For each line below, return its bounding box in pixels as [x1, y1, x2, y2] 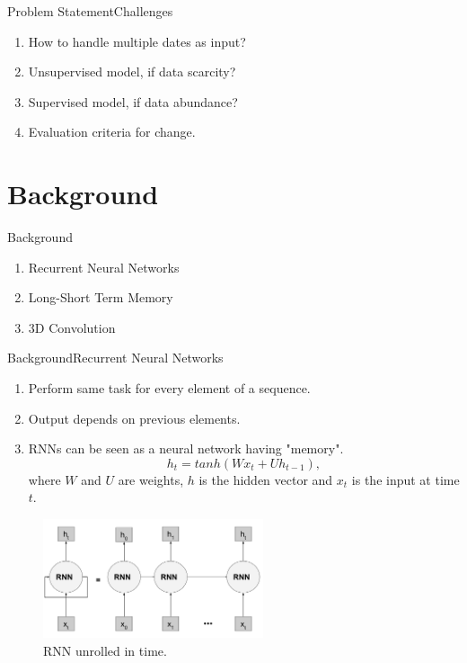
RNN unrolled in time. [43, 641, 167, 659]
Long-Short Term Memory [28, 288, 173, 307]
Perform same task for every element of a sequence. [28, 379, 311, 398]
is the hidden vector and [198, 470, 333, 488]
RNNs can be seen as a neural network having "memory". [28, 439, 344, 458]
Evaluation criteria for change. [28, 122, 196, 141]
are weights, [118, 470, 184, 488]
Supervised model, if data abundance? [28, 92, 238, 111]
